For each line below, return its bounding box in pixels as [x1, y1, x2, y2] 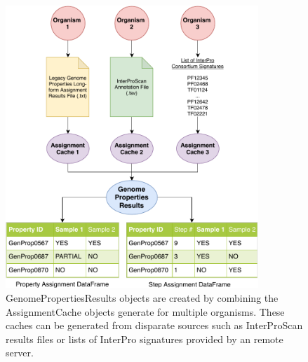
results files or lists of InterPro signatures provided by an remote [6, 331, 283, 346]
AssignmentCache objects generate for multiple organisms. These [6, 304, 285, 319]
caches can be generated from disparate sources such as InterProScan [6, 318, 303, 333]
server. [6, 345, 34, 360]
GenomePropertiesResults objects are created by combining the [6, 291, 279, 305]
